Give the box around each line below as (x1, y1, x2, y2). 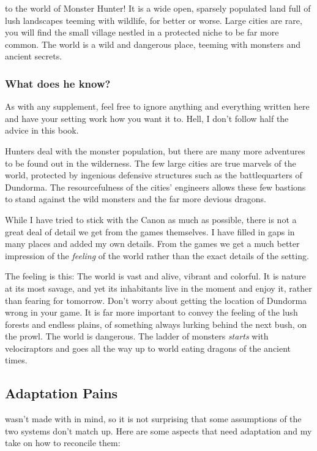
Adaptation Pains (5, 384, 118, 403)
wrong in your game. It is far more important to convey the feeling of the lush (5, 306, 298, 319)
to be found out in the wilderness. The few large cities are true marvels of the (5, 156, 296, 169)
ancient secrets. (5, 50, 62, 63)
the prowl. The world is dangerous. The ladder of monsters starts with (5, 330, 269, 343)
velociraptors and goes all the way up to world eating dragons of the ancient (5, 341, 291, 354)
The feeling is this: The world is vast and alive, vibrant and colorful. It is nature (5, 270, 306, 282)
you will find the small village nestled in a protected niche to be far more (5, 26, 279, 39)
